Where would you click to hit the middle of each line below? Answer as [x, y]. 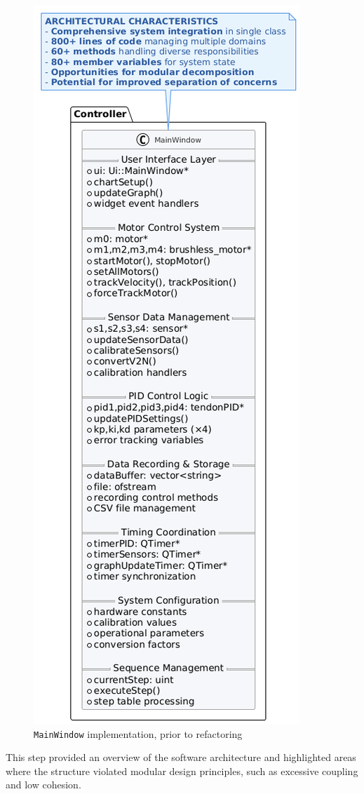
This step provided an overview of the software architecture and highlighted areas [181, 757]
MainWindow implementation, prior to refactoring [138, 733]
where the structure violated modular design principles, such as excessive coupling [182, 771]
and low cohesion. [43, 785]
